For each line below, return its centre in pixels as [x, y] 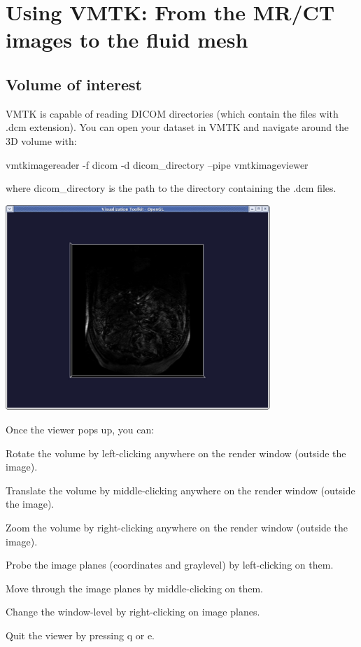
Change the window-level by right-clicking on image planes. [133, 612]
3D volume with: [41, 140]
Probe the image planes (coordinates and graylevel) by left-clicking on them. [170, 565]
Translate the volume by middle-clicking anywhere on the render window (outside [180, 490]
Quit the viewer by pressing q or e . [80, 635]
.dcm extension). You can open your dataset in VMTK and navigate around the [177, 127]
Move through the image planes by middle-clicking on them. [135, 588]
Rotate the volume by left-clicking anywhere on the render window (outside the [176, 453]
